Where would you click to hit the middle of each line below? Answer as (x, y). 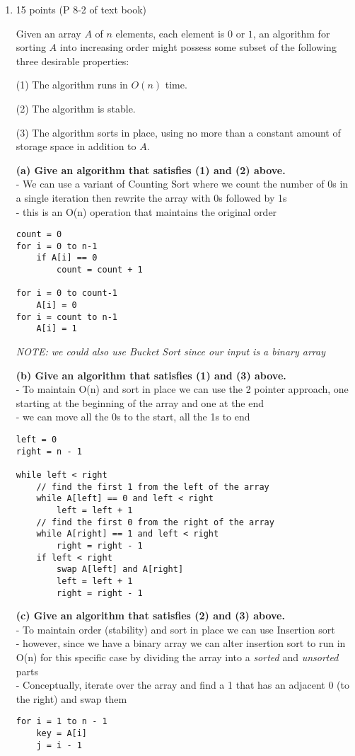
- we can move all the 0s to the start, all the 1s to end (133, 417)
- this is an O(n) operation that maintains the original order (146, 211)
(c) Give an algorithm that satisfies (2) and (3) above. (150, 615)
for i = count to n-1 (66, 317)
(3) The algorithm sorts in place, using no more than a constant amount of (178, 132)
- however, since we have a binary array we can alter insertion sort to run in (181, 643)
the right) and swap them (71, 698)
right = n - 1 (49, 451)
